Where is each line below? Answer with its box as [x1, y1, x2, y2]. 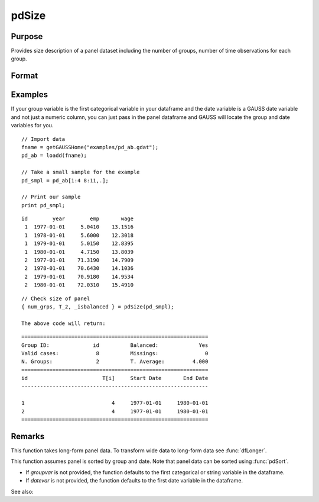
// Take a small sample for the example [21, 169, 140, 176]
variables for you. [11, 122, 54, 129]
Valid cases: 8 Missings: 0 [21, 350, 209, 356]
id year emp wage [21, 215, 134, 222]
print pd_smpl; [21, 202, 66, 208]
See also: [11, 488, 34, 495]
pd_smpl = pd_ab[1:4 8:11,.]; [21, 177, 109, 184]
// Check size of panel [21, 295, 90, 302]
